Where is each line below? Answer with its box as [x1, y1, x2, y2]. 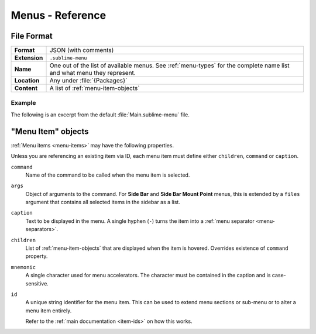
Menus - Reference [11, 9, 107, 22]
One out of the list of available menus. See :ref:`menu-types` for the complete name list [49, 61, 290, 70]
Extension [14, 54, 43, 62]
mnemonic [11, 264, 36, 270]
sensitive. [25, 280, 49, 287]
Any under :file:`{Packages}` [49, 77, 128, 85]
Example [11, 99, 36, 107]
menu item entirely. [25, 307, 72, 314]
